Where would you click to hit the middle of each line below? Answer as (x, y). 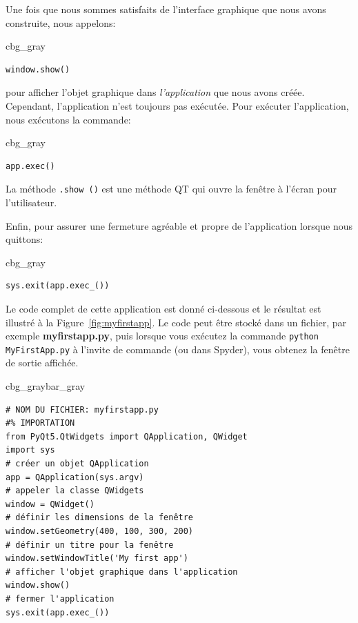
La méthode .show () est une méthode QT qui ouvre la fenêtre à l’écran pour (171, 189)
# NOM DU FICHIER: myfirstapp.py (82, 409)
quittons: (24, 239)
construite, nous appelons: (61, 22)
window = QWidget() (50, 504)
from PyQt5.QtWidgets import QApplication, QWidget (127, 436)
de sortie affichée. (42, 363)
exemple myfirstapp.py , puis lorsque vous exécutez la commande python (162, 336)
